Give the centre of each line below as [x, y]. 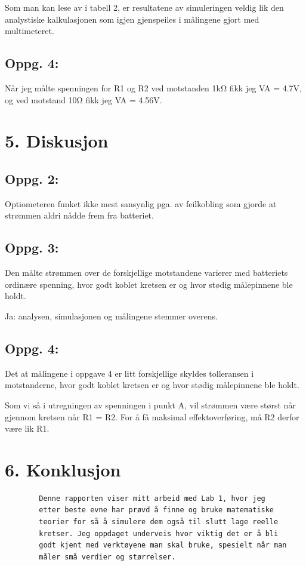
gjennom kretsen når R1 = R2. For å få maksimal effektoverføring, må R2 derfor [152, 416]
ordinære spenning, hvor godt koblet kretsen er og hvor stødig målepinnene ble [149, 284]
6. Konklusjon [63, 469]
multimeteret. [30, 31]
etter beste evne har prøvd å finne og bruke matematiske [157, 510]
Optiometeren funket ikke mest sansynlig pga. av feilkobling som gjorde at [141, 203]
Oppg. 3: [32, 247]
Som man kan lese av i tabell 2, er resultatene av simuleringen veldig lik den [144, 7]
